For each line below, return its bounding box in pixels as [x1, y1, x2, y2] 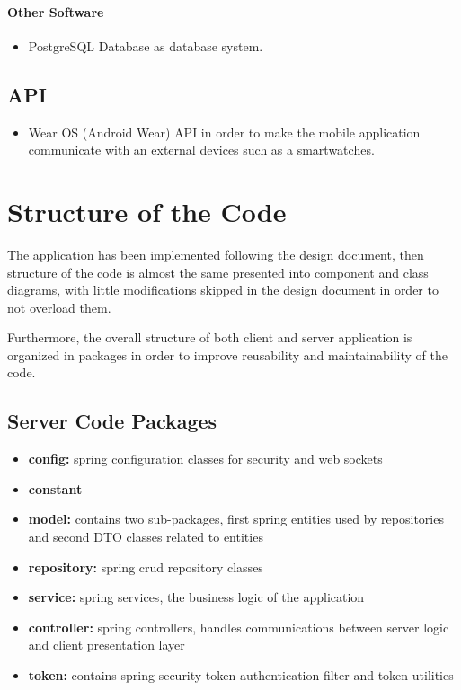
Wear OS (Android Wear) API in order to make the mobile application [28, 122, 421, 141]
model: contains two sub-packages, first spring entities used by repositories [28, 509, 444, 528]
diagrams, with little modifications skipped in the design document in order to [7, 280, 439, 299]
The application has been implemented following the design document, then [7, 244, 424, 263]
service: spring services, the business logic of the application [28, 588, 365, 606]
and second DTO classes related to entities [28, 527, 263, 546]
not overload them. [7, 297, 111, 316]
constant [28, 479, 83, 498]
